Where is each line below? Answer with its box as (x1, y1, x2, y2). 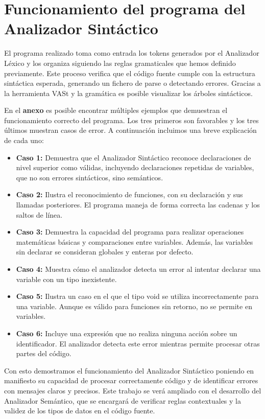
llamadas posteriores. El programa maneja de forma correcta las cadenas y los (16, 199, 260, 210)
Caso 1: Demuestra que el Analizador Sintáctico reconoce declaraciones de (16, 152, 251, 162)
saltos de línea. (16, 209, 63, 220)
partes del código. (16, 348, 71, 359)
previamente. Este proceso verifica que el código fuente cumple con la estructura (4, 67, 255, 78)
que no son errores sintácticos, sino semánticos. (16, 172, 163, 182)
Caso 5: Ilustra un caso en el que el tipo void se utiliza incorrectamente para (16, 291, 259, 301)
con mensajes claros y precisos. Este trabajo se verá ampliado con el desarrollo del (4, 385, 261, 395)
